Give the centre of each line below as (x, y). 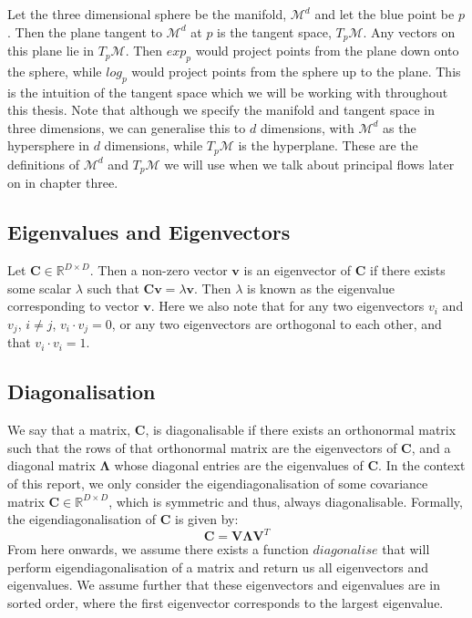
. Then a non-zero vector (159, 270)
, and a (431, 447)
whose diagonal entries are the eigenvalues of (239, 465)
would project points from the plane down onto (327, 51)
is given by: (207, 519)
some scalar (40, 288)
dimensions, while (154, 145)
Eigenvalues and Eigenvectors (149, 232)
